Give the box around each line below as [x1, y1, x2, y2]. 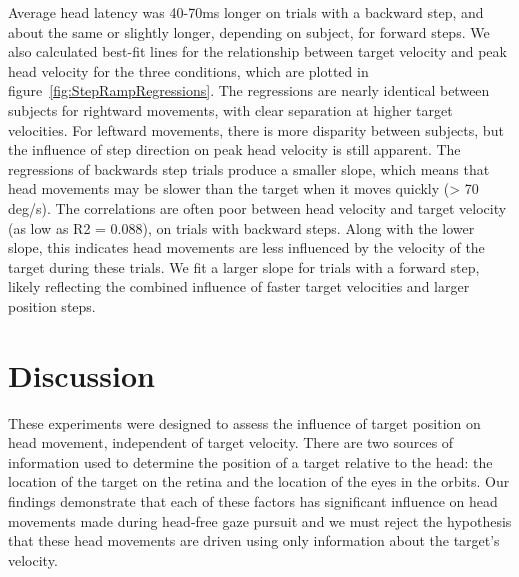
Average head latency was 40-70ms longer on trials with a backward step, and [8, 2, 484, 22]
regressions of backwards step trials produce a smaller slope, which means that [8, 158, 490, 179]
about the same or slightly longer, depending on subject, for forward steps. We [8, 21, 490, 42]
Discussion [8, 354, 155, 395]
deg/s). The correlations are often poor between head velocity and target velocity [8, 197, 507, 218]
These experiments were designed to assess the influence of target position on [8, 412, 481, 433]
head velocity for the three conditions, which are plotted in [8, 60, 369, 81]
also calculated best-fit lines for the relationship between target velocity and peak [8, 41, 507, 62]
